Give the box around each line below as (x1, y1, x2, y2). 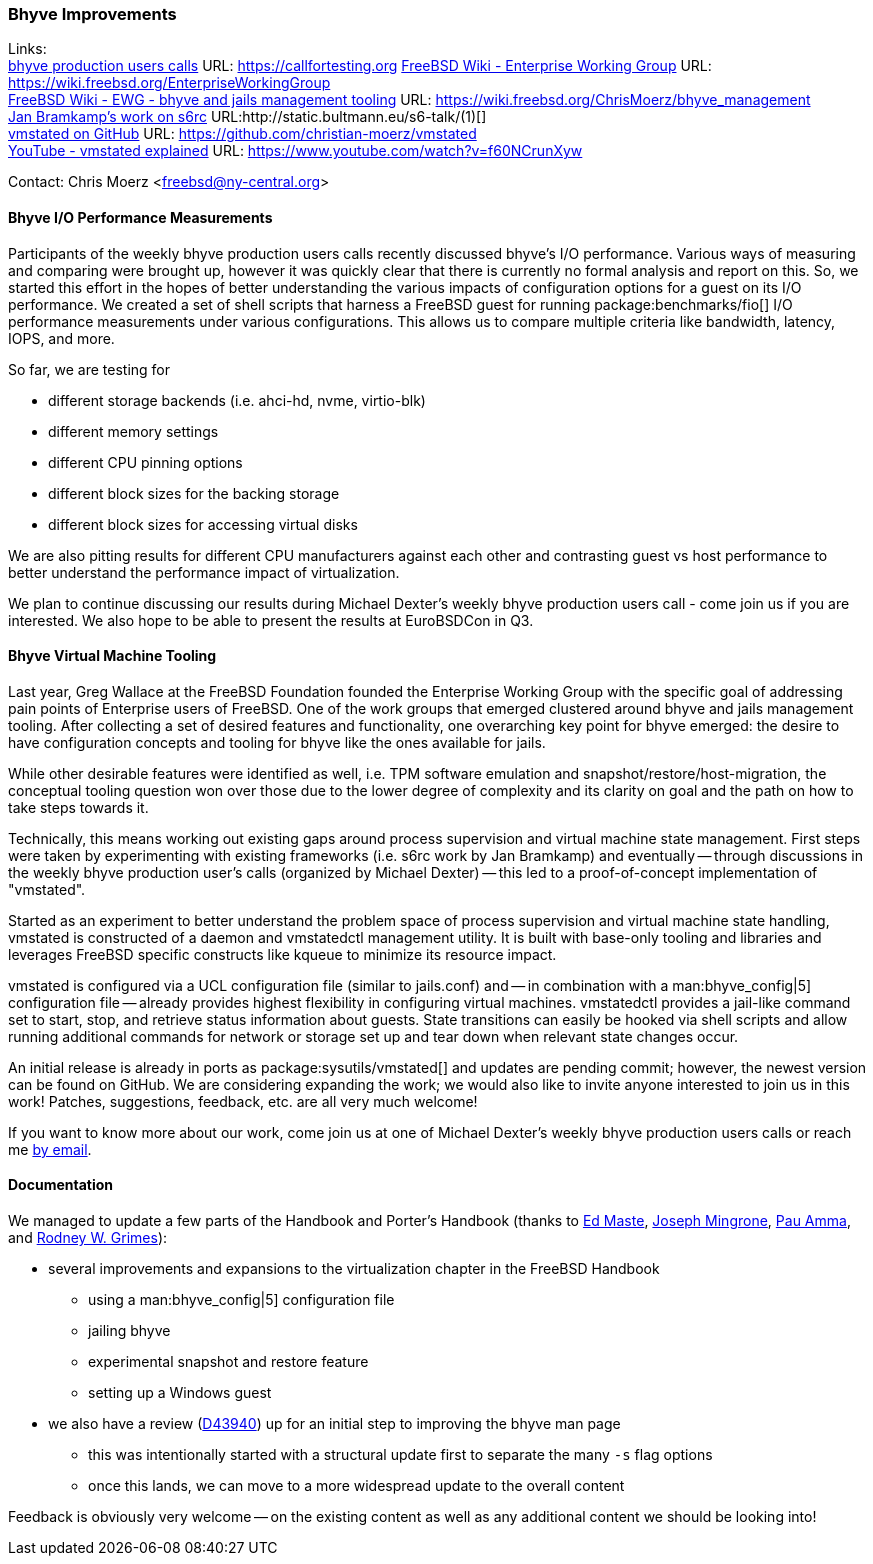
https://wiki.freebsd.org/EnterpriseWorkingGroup (8, 74, 331, 92)
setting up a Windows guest (88, 1384, 272, 1402)
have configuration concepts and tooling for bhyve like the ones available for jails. (8, 733, 546, 751)
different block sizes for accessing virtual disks (48, 515, 358, 533)
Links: (8, 40, 47, 58)
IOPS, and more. (8, 329, 115, 347)
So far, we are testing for (8, 360, 171, 378)
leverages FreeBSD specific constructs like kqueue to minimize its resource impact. (8, 945, 557, 963)
